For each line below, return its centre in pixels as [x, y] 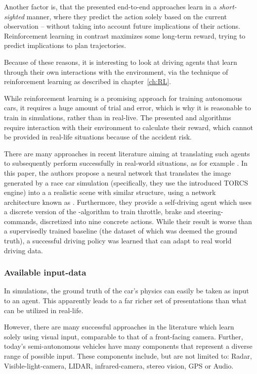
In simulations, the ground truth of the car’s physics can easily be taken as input [127, 291]
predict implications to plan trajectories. [65, 45]
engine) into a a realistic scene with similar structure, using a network [110, 192]
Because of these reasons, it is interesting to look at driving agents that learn [121, 62]
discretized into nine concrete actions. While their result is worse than [146, 221]
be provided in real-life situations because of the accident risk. [98, 137]
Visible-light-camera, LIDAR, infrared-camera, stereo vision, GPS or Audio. [119, 365]
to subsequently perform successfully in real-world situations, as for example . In [126, 163]
